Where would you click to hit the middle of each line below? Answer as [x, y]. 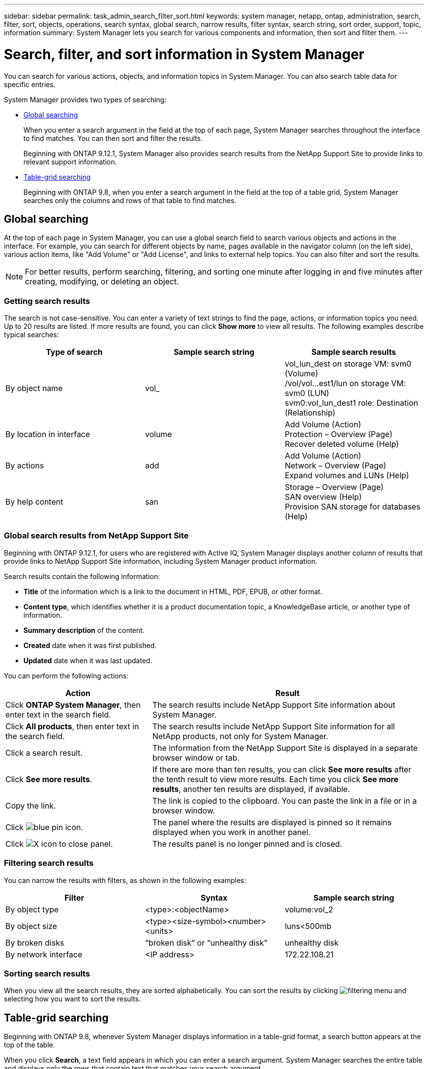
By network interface [44, 954]
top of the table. [30, 1045]
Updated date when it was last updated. [88, 660]
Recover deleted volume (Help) [342, 444]
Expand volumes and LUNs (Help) [347, 476]
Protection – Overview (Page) [339, 434]
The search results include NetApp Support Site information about [274, 705]
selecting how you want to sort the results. [72, 999]
